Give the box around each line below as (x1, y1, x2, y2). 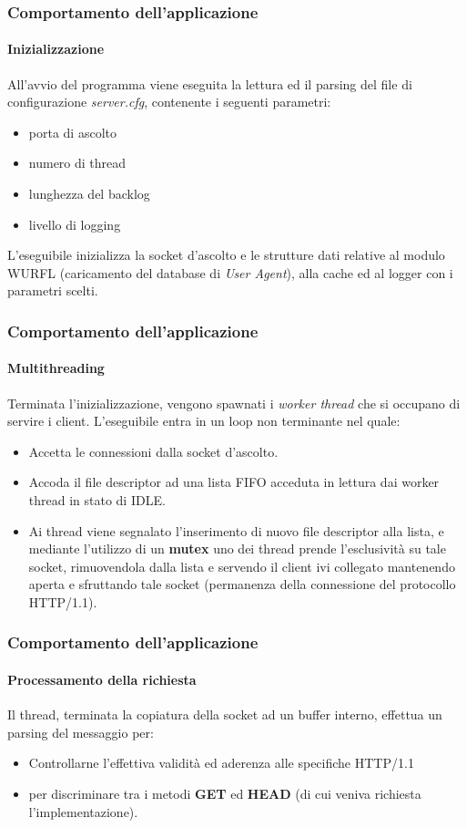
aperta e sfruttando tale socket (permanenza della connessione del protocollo (28, 574, 456, 594)
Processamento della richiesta (7, 670, 197, 688)
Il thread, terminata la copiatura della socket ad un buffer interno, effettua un (7, 705, 442, 724)
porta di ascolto (28, 122, 117, 141)
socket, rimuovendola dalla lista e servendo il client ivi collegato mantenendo (28, 556, 455, 575)
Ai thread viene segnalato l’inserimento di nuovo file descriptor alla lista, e (28, 521, 444, 540)
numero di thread (28, 153, 127, 172)
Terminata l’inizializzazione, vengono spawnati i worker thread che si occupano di (7, 393, 461, 412)
